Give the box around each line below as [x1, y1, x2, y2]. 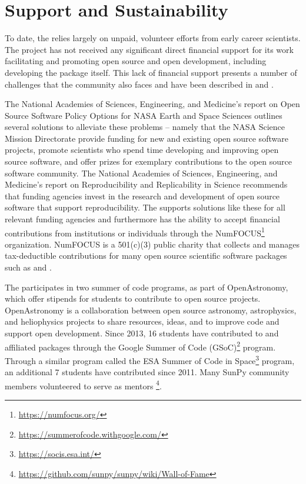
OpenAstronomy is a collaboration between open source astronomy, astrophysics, [5, 303, 297, 316]
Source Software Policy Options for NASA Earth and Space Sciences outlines [5, 109, 282, 121]
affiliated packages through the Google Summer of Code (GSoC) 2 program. [5, 339, 276, 353]
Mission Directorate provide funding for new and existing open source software [5, 132, 288, 144]
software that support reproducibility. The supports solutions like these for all [5, 201, 285, 213]
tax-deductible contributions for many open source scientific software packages [5, 249, 287, 262]
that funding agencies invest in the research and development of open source [5, 189, 280, 202]
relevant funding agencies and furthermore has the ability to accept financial [5, 213, 280, 225]
